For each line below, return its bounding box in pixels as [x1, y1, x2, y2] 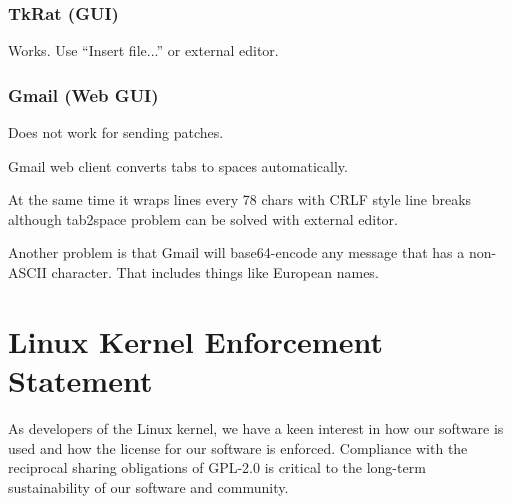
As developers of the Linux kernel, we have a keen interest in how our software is [8, 417, 504, 438]
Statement [8, 359, 153, 400]
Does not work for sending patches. [8, 122, 224, 143]
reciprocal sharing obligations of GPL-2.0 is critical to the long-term [8, 457, 426, 478]
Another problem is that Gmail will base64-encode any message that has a [8, 242, 465, 263]
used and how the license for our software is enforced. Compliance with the [8, 437, 468, 458]
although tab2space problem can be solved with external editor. [8, 208, 398, 229]
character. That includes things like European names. [51, 262, 379, 282]
